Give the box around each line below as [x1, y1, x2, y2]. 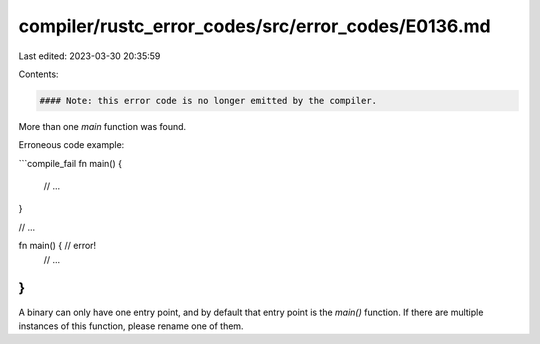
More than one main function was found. [18, 120, 187, 132]
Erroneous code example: [18, 139, 125, 151]
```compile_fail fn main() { [18, 157, 122, 169]
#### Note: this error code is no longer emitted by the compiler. [39, 95, 378, 106]
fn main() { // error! [18, 240, 97, 252]
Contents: [18, 68, 59, 80]
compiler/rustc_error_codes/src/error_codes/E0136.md [18, 15, 491, 37]
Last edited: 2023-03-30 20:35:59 [18, 50, 161, 62]
